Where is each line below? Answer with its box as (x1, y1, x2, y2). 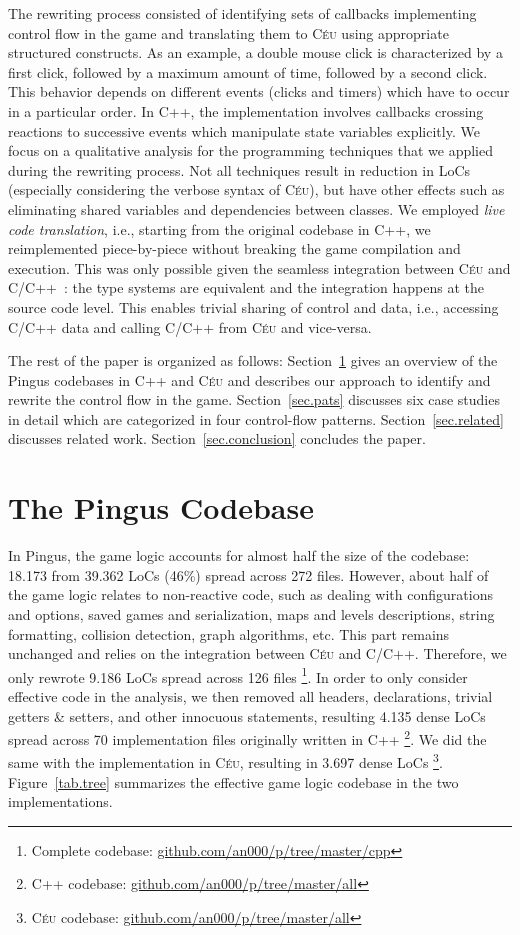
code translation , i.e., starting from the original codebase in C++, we (8, 218, 431, 239)
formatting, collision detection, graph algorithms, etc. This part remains (8, 623, 450, 644)
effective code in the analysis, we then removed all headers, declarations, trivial (8, 686, 493, 706)
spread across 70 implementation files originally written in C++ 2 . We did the (8, 726, 487, 749)
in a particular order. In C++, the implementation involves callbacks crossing (8, 100, 484, 121)
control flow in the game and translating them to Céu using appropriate (8, 22, 449, 43)
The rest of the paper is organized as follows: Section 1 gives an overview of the (8, 350, 498, 371)
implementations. (8, 791, 113, 812)
